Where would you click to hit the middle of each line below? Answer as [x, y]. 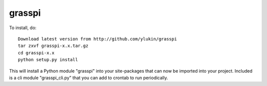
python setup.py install [48, 60]
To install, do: [23, 28]
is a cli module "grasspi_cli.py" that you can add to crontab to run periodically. [89, 78]
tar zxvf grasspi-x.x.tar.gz [53, 46]
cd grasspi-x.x [36, 53]
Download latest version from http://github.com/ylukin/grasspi [98, 39]
